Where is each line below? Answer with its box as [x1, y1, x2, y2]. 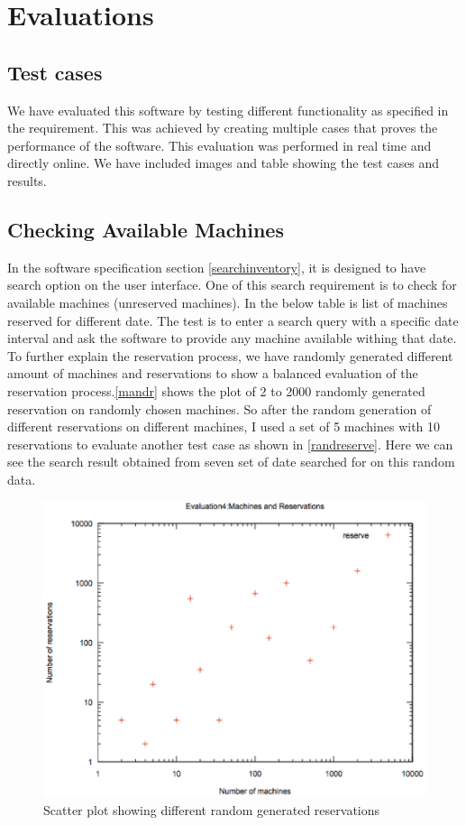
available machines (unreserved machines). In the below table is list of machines [7, 292, 448, 311]
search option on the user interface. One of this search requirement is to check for [7, 275, 457, 294]
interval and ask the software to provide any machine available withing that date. [7, 329, 457, 348]
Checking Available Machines [7, 215, 284, 243]
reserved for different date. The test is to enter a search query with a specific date [7, 311, 459, 329]
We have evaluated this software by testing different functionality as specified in [7, 100, 449, 119]
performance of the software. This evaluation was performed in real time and [7, 135, 432, 154]
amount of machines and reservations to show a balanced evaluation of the [7, 364, 418, 383]
